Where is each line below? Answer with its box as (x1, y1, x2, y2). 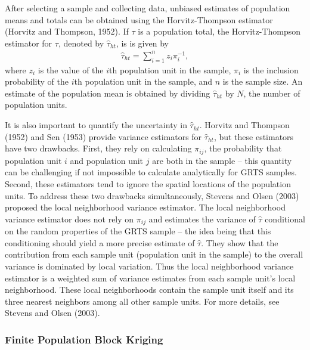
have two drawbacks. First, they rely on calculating (5, 142, 192, 154)
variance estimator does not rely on (5, 212, 134, 225)
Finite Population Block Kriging (5, 332, 163, 346)
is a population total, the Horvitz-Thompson (138, 25, 301, 38)
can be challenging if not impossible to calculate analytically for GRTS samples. (5, 166, 297, 178)
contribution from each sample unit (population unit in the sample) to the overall (5, 248, 303, 261)
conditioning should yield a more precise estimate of (5, 236, 195, 249)
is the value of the (38, 63, 104, 76)
